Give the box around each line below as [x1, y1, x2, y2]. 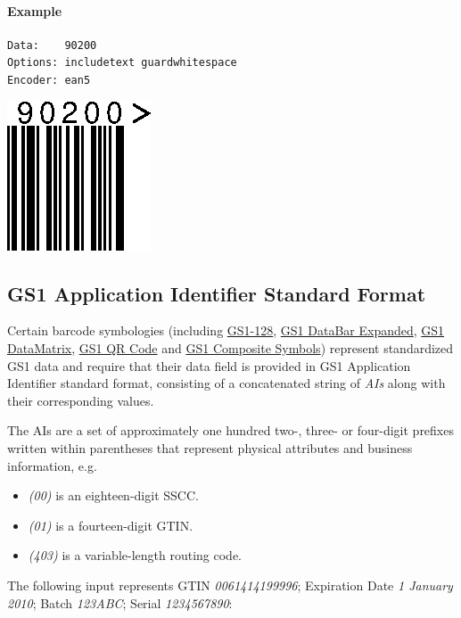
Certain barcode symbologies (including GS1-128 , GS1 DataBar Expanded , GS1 [7, 321, 445, 340]
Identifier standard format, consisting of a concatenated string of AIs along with [7, 374, 446, 392]
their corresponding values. [7, 391, 154, 409]
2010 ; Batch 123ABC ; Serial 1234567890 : [7, 593, 233, 612]
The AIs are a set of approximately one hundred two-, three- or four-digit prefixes [7, 421, 454, 440]
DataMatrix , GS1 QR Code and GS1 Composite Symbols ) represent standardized [7, 338, 454, 357]
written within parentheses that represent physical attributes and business [7, 438, 413, 457]
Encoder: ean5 [7, 73, 91, 87]
